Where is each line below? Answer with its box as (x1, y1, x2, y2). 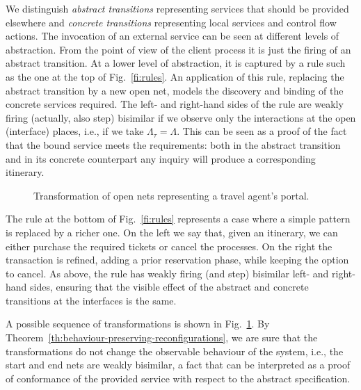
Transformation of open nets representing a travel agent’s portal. (33, 188, 310, 202)
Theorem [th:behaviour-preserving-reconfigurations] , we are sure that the (6, 330, 318, 345)
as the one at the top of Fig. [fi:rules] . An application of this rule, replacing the (6, 69, 344, 83)
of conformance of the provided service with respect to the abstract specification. (6, 371, 351, 385)
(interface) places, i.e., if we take (6, 124, 144, 138)
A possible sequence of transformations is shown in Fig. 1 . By (6, 316, 270, 331)
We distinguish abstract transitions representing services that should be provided (6, 1, 349, 15)
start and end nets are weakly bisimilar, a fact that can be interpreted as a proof (6, 357, 351, 372)
